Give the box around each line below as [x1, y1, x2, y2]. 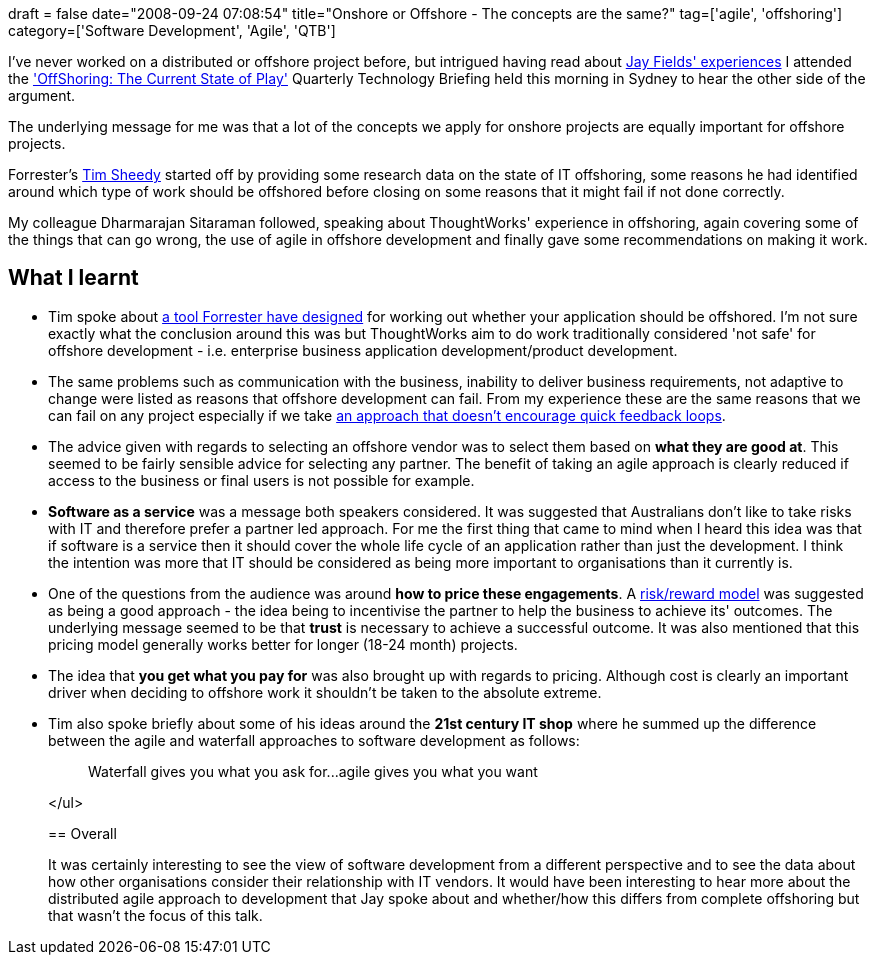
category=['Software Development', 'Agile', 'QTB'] [8, 22, 336, 39]
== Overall [48, 824, 117, 842]
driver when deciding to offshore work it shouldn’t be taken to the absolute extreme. [48, 683, 602, 701]
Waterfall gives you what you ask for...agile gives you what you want [88, 762, 538, 780]
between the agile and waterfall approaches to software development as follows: [48, 731, 580, 749]
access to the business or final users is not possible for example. [48, 471, 475, 489]
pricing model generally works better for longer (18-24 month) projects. [48, 635, 518, 653]
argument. [8, 87, 76, 104]
